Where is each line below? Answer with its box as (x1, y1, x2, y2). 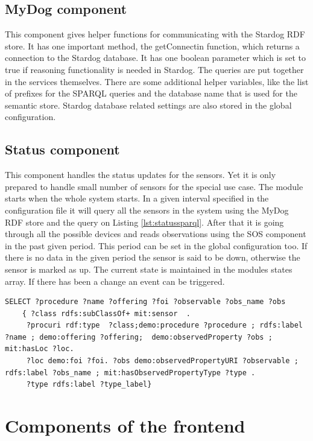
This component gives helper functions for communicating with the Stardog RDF (5, 28, 305, 40)
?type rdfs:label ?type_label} (26, 380, 152, 389)
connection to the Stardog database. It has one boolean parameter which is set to (5, 51, 306, 64)
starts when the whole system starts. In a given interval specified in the (5, 192, 269, 205)
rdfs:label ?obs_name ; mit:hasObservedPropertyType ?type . (5, 368, 256, 377)
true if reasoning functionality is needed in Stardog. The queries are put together (5, 63, 304, 75)
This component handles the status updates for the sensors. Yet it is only (5, 168, 276, 181)
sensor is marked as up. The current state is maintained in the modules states (5, 262, 292, 275)
